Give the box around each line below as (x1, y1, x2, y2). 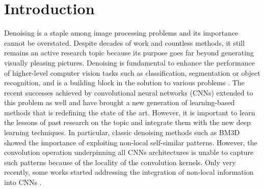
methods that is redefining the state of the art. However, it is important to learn (4, 107, 255, 117)
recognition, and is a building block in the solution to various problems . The (4, 77, 245, 88)
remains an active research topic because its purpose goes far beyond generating (4, 47, 254, 58)
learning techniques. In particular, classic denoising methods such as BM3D (4, 127, 240, 138)
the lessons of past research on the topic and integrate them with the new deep (4, 117, 251, 128)
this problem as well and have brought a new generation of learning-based (4, 97, 235, 108)
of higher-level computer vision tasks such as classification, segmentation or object (4, 67, 260, 78)
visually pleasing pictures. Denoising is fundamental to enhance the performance (4, 57, 255, 68)
